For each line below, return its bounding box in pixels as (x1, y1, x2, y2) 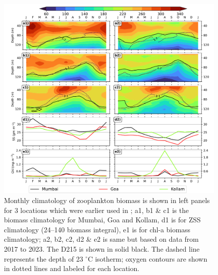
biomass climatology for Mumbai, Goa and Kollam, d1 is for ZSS (4, 214, 201, 225)
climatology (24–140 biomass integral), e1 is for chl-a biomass (4, 224, 191, 234)
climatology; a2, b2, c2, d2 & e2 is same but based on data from (4, 234, 199, 244)
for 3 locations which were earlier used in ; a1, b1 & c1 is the (4, 205, 189, 215)
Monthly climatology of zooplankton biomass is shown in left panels (4, 195, 210, 205)
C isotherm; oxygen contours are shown (88, 253, 208, 264)
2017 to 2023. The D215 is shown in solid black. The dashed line (4, 243, 200, 254)
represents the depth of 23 (4, 253, 83, 264)
